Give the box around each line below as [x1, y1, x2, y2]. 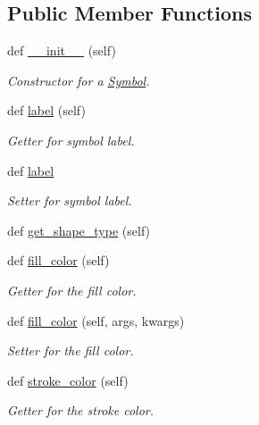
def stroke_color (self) [7, 371, 129, 389]
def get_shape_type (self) [7, 221, 151, 239]
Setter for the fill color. [7, 341, 134, 360]
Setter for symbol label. [7, 191, 132, 210]
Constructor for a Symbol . [7, 71, 150, 89]
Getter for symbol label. [7, 130, 135, 149]
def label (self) [7, 101, 86, 120]
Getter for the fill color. [7, 280, 137, 299]
